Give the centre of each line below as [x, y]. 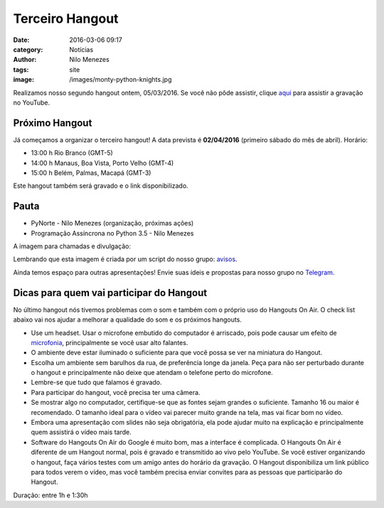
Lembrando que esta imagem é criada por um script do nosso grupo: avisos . [125, 259]
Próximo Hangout [53, 123]
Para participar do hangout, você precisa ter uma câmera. [116, 392]
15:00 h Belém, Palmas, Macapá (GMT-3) [91, 173]
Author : [25, 60]
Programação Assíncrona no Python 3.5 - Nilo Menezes [112, 233]
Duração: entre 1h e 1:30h [50, 495]
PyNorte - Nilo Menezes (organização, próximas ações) [112, 223]
